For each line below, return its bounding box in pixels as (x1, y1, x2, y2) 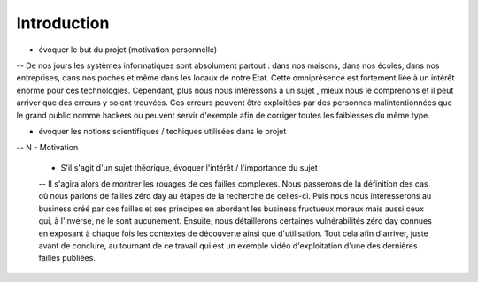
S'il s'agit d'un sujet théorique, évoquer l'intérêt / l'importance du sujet (60, 162, 318, 172)
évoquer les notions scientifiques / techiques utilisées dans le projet (38, 126, 287, 136)
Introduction (16, 13, 110, 33)
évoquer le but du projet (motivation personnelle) (38, 44, 218, 55)
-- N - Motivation (16, 142, 79, 153)
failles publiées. (38, 253, 96, 263)
